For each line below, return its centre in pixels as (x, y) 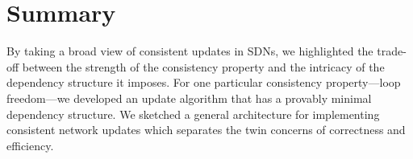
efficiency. (30, 145)
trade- (392, 51)
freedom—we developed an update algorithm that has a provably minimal (189, 98)
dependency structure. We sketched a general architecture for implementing (193, 114)
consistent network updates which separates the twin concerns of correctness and (206, 130)
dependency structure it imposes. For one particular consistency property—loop (204, 82)
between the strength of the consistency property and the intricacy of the (203, 66)
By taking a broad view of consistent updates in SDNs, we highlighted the (190, 51)
